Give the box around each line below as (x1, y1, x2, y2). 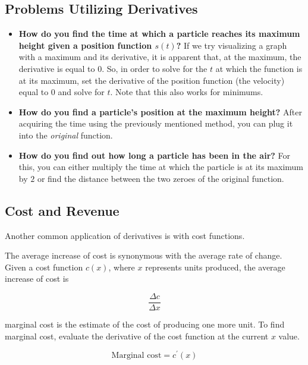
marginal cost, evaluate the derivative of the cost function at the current (5, 329, 269, 342)
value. (278, 329, 300, 342)
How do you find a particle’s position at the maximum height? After (18, 105, 302, 118)
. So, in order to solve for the (102, 62, 208, 74)
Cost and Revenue (5, 201, 120, 219)
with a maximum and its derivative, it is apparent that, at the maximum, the (18, 51, 301, 63)
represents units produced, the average (145, 260, 285, 273)
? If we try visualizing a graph (176, 39, 287, 51)
